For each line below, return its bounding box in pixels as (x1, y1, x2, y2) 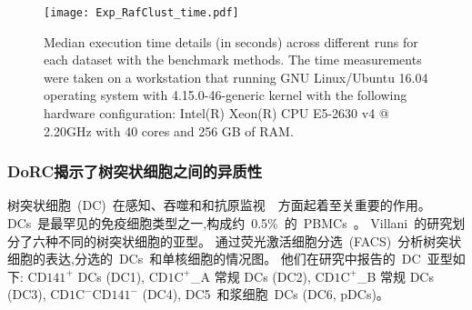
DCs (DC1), (77, 266, 146, 285)
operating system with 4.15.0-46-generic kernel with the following (44, 85, 407, 105)
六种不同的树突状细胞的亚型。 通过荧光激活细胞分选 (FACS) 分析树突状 (32, 231, 462, 250)
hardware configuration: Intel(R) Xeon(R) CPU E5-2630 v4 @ (44, 104, 389, 123)
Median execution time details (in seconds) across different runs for (44, 32, 418, 51)
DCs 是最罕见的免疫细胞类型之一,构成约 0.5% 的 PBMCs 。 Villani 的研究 (7, 214, 453, 233)
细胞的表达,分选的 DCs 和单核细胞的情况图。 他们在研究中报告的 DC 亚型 (7, 249, 453, 268)
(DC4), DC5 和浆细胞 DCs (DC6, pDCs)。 (142, 285, 389, 304)
